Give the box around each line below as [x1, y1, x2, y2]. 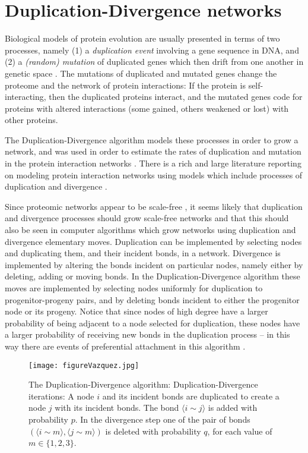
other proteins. [5, 114, 58, 126]
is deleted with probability [105, 424, 201, 437]
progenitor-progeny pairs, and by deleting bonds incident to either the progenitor [5, 293, 300, 306]
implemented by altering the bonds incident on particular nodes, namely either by [5, 258, 303, 270]
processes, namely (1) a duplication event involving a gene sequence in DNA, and [5, 43, 299, 56]
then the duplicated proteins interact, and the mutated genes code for [49, 90, 303, 103]
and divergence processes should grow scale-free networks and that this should [5, 212, 289, 224]
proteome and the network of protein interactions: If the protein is [5, 78, 246, 91]
